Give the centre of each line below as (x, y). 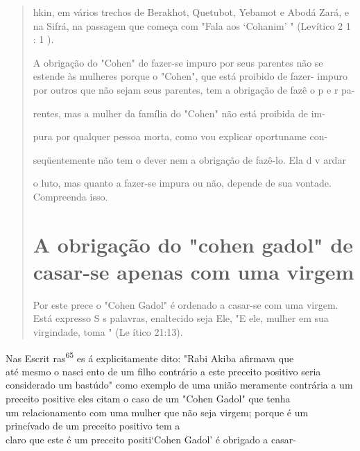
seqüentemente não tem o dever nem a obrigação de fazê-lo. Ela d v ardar (189, 159)
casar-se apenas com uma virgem (194, 271)
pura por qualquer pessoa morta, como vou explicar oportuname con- (180, 136)
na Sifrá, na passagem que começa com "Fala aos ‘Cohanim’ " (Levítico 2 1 (192, 25)
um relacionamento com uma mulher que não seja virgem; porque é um (157, 412)
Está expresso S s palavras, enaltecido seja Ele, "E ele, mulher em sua (181, 318)
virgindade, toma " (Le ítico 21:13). (108, 332)
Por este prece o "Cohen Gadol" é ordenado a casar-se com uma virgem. (186, 304)
